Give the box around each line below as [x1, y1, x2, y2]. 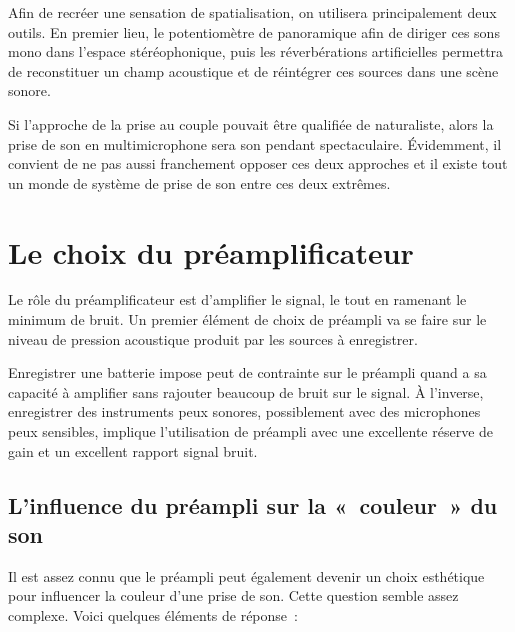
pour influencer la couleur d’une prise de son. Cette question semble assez [8, 585, 459, 606]
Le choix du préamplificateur [8, 231, 414, 272]
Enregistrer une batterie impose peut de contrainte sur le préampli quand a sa [8, 362, 487, 383]
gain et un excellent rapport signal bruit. [8, 440, 258, 461]
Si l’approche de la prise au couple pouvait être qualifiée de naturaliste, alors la [8, 113, 494, 134]
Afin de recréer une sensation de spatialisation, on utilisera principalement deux [8, 2, 497, 22]
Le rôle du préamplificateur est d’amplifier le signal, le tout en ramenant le [8, 289, 467, 310]
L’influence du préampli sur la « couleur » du [8, 489, 498, 520]
